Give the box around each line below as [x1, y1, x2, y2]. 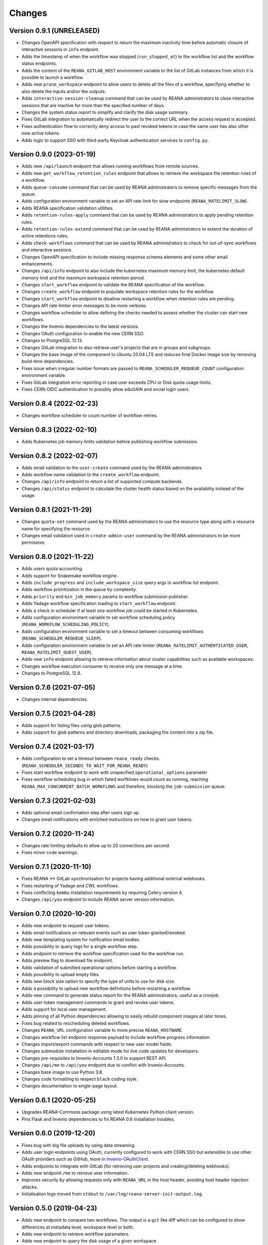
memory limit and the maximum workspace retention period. [21, 274, 145, 281]
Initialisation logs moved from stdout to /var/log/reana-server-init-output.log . [21, 1191, 203, 1197]
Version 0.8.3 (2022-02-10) [9, 425, 97, 434]
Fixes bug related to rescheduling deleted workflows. [21, 1020, 131, 1026]
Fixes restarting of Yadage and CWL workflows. [21, 882, 119, 888]
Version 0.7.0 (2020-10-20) [9, 909, 96, 918]
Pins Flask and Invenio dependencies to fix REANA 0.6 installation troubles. [21, 1116, 175, 1122]
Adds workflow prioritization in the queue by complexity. [21, 587, 137, 593]
